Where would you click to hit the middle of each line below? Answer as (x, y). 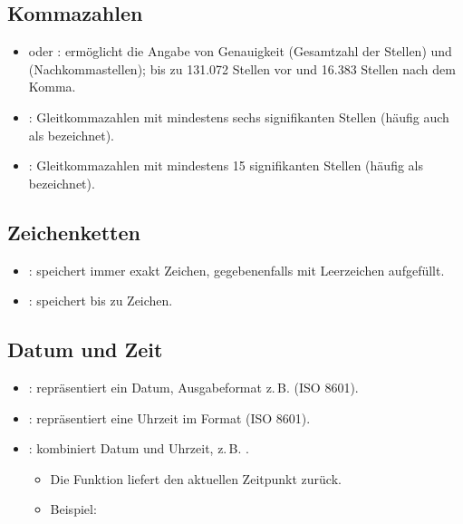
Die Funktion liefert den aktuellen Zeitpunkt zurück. (196, 478)
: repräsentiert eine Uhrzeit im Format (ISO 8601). (169, 417)
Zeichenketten (74, 232)
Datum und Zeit (85, 349)
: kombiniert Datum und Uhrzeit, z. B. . (139, 448)
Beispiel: (73, 509)
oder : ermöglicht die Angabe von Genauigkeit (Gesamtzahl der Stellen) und (240, 51)
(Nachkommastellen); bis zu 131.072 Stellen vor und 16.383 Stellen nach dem (242, 68)
